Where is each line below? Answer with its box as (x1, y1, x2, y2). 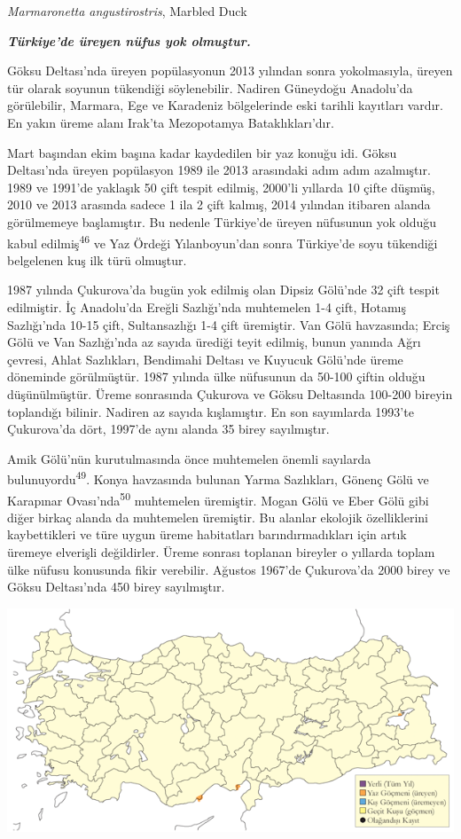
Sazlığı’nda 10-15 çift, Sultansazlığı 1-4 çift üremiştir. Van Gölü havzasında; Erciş (7, 315, 450, 333)
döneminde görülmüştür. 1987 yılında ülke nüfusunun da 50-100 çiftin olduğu (7, 367, 426, 386)
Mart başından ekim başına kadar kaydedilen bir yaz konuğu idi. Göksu (7, 143, 397, 161)
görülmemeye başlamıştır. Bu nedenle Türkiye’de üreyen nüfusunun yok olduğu (7, 212, 437, 231)
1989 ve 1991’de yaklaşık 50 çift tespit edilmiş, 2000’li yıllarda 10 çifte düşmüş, (7, 177, 435, 196)
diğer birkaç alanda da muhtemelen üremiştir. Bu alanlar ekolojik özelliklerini (7, 507, 428, 526)
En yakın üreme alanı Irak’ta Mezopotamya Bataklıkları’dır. (7, 113, 334, 131)
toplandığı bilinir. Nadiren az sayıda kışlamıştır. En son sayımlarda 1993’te (7, 402, 414, 420)
